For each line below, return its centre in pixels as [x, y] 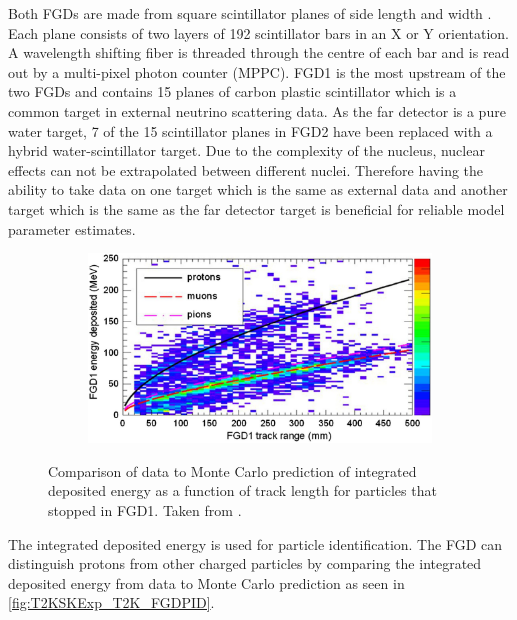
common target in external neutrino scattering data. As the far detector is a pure [257, 110]
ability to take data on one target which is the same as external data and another [258, 189]
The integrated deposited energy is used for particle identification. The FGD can [255, 543]
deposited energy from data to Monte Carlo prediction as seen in [206, 582]
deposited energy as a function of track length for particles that [242, 490]
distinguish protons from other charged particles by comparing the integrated [245, 563]
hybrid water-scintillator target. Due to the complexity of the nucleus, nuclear [246, 150]
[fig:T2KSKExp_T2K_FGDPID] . [111, 602]
